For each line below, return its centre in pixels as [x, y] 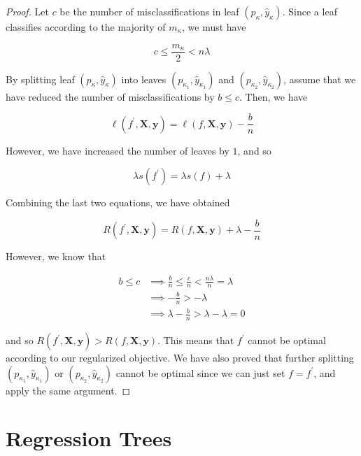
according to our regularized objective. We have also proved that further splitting [180, 358]
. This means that [196, 340]
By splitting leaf [40, 79]
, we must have [214, 27]
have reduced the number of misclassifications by [110, 96]
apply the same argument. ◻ [68, 390]
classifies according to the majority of [86, 27]
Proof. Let [27, 11]
